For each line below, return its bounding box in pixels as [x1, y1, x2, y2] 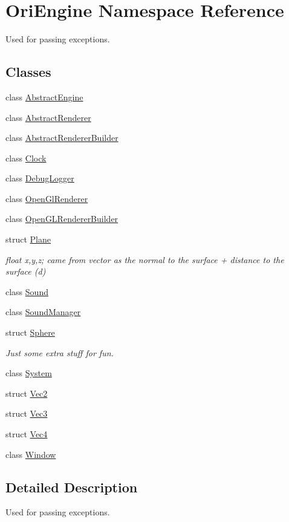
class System [5, 367, 52, 379]
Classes [5, 62, 51, 81]
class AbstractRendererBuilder [5, 131, 119, 144]
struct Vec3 [5, 407, 48, 420]
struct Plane [5, 233, 51, 246]
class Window [5, 448, 56, 460]
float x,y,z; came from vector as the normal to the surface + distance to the [5, 253, 284, 266]
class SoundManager [5, 305, 81, 318]
